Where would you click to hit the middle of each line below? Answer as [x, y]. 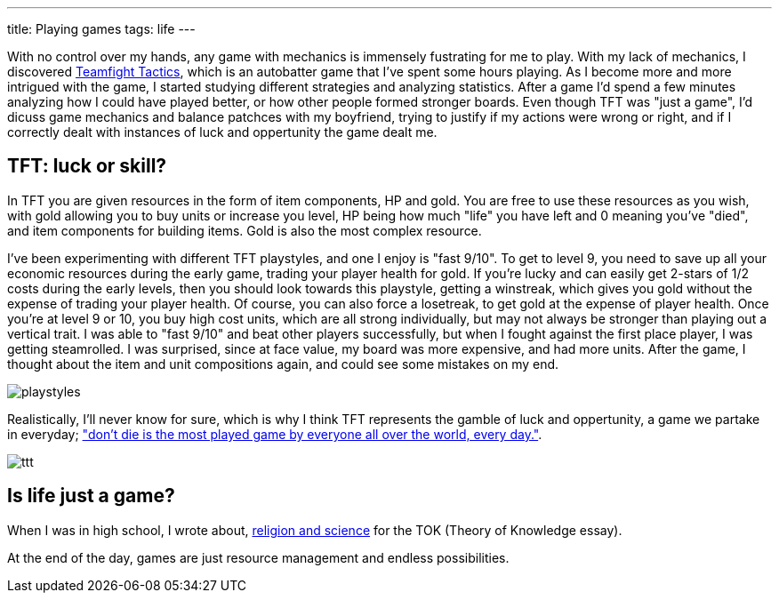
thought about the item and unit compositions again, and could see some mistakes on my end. [283, 364]
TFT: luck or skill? [87, 166]
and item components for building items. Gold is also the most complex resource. [245, 230]
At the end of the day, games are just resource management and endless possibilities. [258, 557]
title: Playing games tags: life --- [101, 29]
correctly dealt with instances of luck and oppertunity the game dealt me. [222, 132]
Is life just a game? [91, 496]
